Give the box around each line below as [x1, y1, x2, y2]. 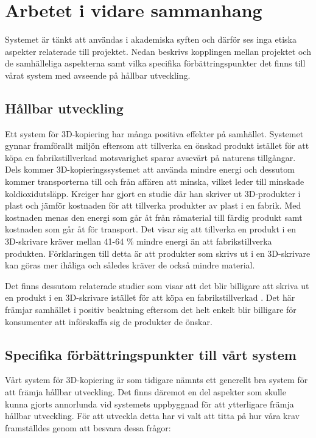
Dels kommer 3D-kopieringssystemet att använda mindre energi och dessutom [5, 163, 295, 176]
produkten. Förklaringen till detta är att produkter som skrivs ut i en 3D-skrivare [5, 246, 311, 259]
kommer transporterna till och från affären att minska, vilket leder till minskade [5, 175, 304, 188]
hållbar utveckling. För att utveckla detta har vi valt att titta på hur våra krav [5, 409, 300, 422]
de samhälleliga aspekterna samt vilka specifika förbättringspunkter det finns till [5, 57, 306, 70]
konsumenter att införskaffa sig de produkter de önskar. [5, 315, 212, 328]
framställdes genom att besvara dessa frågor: [5, 421, 171, 434]
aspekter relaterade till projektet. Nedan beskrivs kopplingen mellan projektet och [5, 45, 311, 57]
